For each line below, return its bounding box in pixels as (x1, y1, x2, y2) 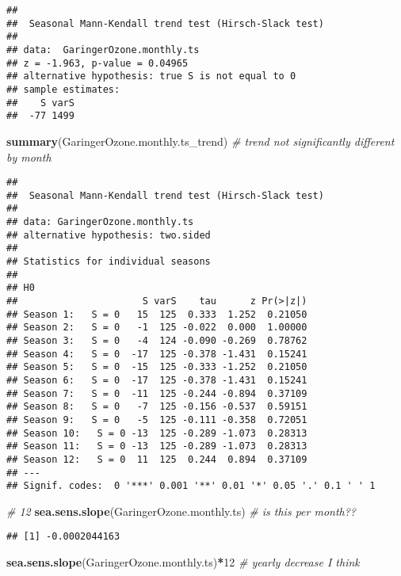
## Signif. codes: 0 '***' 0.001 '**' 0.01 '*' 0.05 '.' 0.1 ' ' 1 (6, 480, 376, 492)
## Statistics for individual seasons (6, 256, 211, 268)
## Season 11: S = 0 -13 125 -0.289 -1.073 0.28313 (6, 441, 307, 452)
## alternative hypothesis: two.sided (6, 229, 211, 241)
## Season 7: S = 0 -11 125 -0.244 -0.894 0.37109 (6, 387, 307, 399)
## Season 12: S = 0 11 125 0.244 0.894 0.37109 (6, 453, 307, 465)
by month (6, 148, 52, 165)
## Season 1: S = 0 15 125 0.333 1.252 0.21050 (6, 308, 307, 320)
